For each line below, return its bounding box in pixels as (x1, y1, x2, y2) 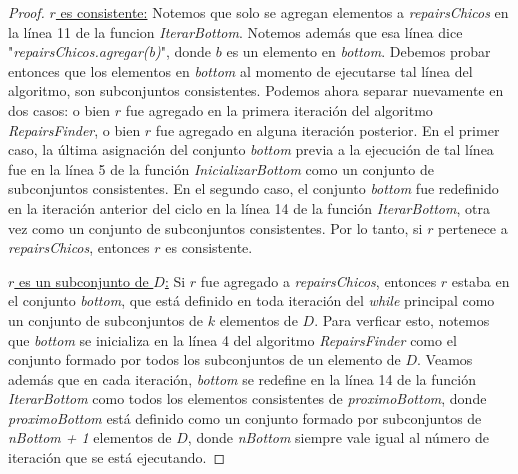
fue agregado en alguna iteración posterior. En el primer (155, 119, 500, 140)
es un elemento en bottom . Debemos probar (226, 41, 491, 62)
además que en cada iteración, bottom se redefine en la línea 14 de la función (8, 368, 477, 389)
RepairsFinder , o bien (8, 119, 141, 140)
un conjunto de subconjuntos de (8, 309, 204, 330)
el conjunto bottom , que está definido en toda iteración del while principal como (8, 290, 495, 311)
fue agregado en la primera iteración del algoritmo (125, 99, 433, 120)
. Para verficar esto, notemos (314, 309, 490, 330)
